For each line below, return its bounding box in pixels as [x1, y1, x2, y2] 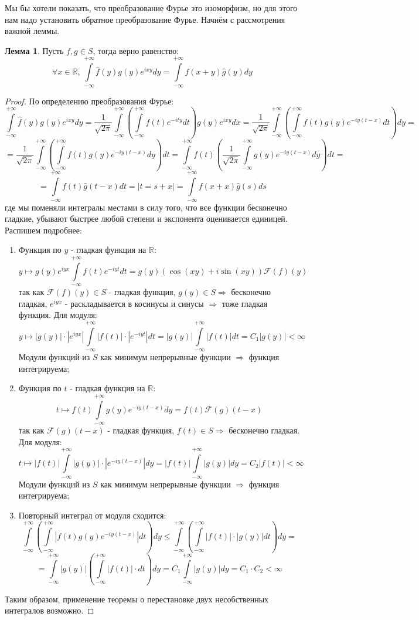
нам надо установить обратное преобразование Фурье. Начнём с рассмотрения [5, 13, 285, 25]
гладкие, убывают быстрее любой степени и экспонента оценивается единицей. [5, 212, 288, 225]
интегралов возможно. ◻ [5, 604, 94, 616]
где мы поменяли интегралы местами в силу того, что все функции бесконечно [5, 201, 287, 213]
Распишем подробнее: [5, 223, 82, 236]
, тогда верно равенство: [93, 44, 179, 56]
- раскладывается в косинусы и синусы [64, 297, 204, 309]
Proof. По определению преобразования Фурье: [5, 94, 174, 107]
